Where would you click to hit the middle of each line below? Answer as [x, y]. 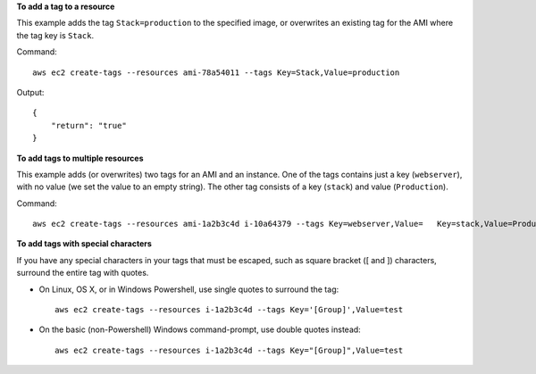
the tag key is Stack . [55, 35]
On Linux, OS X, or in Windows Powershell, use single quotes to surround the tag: [189, 289]
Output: [30, 92]
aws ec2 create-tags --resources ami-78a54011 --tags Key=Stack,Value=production [216, 72]
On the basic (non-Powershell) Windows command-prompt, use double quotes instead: [200, 329]
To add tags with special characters [84, 244]
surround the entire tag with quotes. [83, 273]
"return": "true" [88, 125]
